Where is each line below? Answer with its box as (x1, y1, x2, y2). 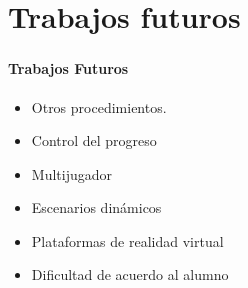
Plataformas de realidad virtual (31, 230, 224, 251)
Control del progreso (31, 130, 157, 151)
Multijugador (31, 163, 112, 184)
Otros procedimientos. (31, 96, 167, 117)
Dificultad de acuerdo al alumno (31, 264, 229, 285)
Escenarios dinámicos (31, 197, 162, 218)
